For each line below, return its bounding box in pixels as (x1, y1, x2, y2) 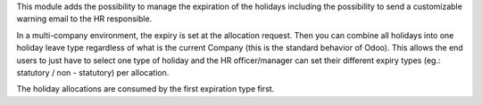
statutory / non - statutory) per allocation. (16, 67, 170, 77)
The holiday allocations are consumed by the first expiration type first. (16, 84, 275, 94)
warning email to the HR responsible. (16, 13, 153, 24)
